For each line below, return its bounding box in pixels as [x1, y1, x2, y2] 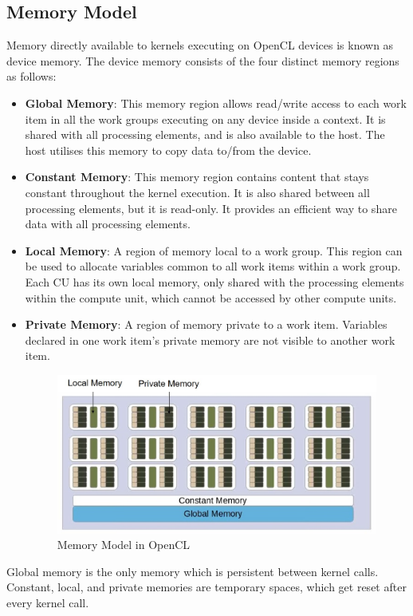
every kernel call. [6, 594, 89, 610]
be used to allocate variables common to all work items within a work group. [25, 258, 401, 274]
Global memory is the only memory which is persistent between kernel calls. [6, 563, 379, 579]
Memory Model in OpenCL [57, 536, 191, 553]
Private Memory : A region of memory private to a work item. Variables [25, 316, 387, 333]
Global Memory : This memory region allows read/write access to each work [25, 94, 407, 111]
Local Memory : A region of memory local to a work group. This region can [25, 242, 403, 259]
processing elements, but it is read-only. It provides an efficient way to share [25, 199, 397, 216]
